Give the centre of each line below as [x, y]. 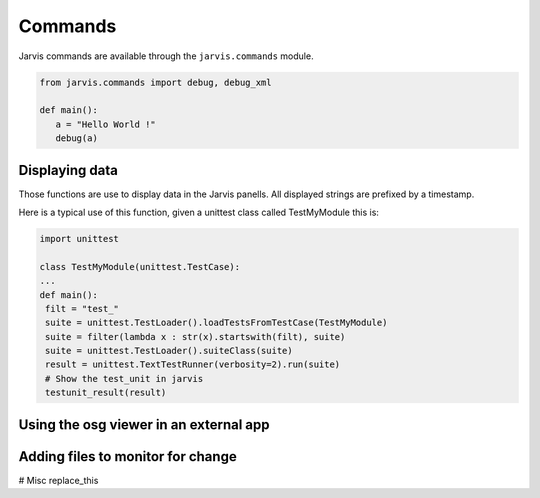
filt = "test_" [82, 308]
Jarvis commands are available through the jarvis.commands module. [166, 56]
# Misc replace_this [58, 480]
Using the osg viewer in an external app [144, 424]
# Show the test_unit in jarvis [124, 378]
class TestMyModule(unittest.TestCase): [139, 266]
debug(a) [77, 138]
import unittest [79, 238]
